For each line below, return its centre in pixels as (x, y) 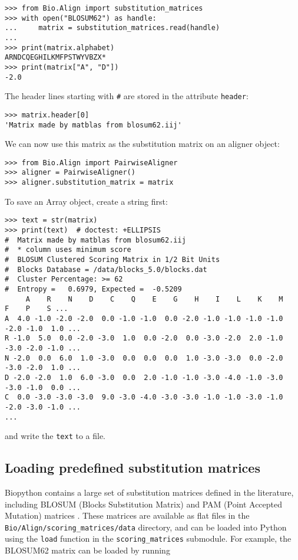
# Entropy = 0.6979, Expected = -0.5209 (93, 289)
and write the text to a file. (55, 436)
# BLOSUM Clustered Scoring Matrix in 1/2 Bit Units (112, 260)
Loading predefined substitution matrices (133, 468)
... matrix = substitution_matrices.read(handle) (112, 28)
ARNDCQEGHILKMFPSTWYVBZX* (55, 58)
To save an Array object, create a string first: (86, 201)
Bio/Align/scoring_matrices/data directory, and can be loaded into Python (146, 527)
